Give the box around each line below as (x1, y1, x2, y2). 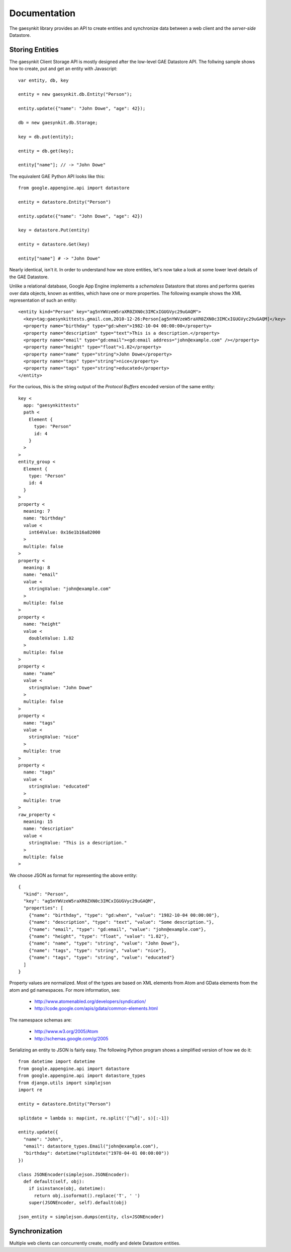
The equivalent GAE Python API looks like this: (9, 173, 105, 179)
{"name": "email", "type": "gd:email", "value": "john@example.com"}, (28, 926, 207, 932)
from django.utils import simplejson (18, 1080, 112, 1086)
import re (18, 1087, 42, 1093)
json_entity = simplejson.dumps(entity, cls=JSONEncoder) (18, 1214, 164, 1220)
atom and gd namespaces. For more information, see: (9, 987, 121, 993)
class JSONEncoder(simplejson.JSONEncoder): (18, 1171, 130, 1177)
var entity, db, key (18, 77, 69, 83)
